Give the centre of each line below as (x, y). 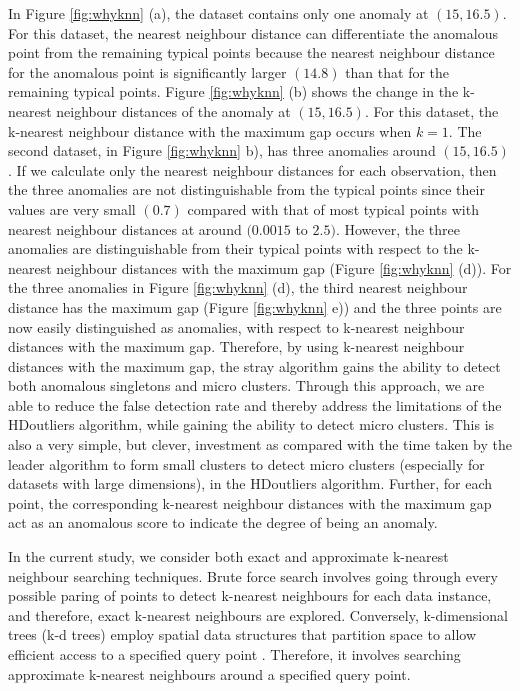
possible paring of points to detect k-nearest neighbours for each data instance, (250, 595)
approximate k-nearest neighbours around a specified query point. (209, 673)
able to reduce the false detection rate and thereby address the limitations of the (255, 404)
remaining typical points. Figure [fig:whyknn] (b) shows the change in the (233, 91)
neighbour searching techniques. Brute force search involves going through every (253, 575)
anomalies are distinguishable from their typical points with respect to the (235, 248)
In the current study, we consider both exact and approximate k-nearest (228, 556)
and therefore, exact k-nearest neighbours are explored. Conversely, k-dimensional (258, 614)
